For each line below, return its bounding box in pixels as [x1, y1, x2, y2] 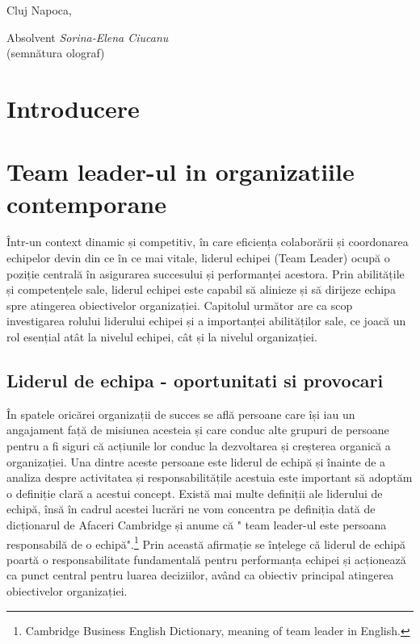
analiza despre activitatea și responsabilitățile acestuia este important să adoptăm [6, 469, 413, 486]
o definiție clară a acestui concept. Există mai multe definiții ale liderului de [6, 484, 383, 501]
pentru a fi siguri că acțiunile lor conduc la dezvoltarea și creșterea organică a [6, 437, 391, 454]
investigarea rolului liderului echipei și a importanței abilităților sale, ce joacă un [6, 312, 406, 329]
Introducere [6, 91, 140, 124]
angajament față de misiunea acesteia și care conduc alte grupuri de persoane [6, 421, 389, 438]
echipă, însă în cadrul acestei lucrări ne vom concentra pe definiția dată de [6, 500, 376, 517]
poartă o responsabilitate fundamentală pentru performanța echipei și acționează [6, 550, 406, 567]
